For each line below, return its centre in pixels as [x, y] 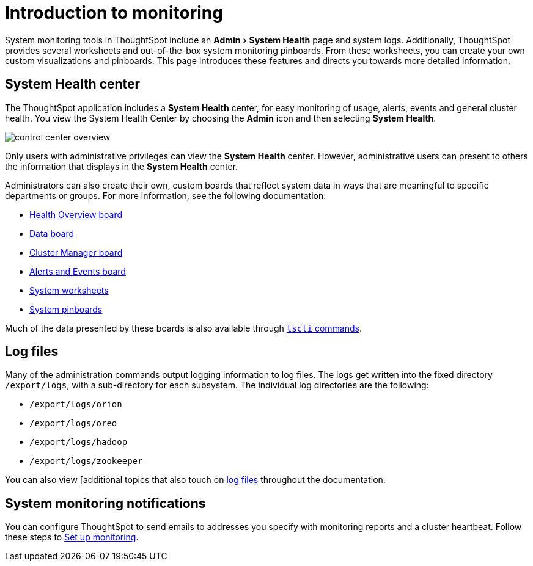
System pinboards [66, 309]
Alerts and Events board [78, 271]
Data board [52, 233]
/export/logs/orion [76, 405]
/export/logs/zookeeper [86, 461]
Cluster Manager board [76, 252]
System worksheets [69, 290]
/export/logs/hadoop [79, 442]
